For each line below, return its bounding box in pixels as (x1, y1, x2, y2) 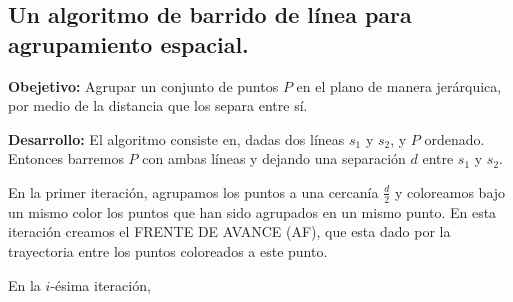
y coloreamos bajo (394, 181, 506, 202)
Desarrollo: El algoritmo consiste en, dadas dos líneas (8, 128, 345, 149)
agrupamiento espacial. (8, 28, 249, 59)
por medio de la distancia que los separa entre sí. (8, 95, 308, 116)
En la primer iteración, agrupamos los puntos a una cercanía (8, 181, 379, 202)
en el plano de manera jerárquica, (296, 75, 502, 96)
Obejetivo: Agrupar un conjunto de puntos (8, 75, 279, 96)
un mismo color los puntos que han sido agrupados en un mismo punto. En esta (8, 201, 497, 222)
